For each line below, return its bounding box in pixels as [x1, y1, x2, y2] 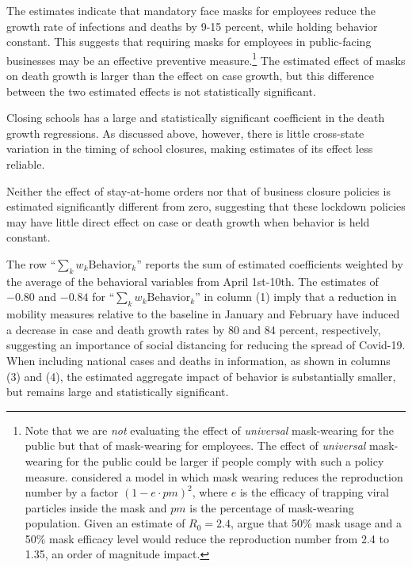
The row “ [6, 255, 56, 272]
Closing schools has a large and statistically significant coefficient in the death [6, 109, 385, 126]
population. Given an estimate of [25, 515, 185, 531]
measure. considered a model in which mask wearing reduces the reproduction [25, 468, 403, 485]
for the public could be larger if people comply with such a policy [66, 452, 384, 469]
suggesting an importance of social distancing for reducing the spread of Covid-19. [6, 337, 406, 353]
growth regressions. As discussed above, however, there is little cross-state [6, 124, 364, 141]
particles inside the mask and [25, 499, 167, 516]
